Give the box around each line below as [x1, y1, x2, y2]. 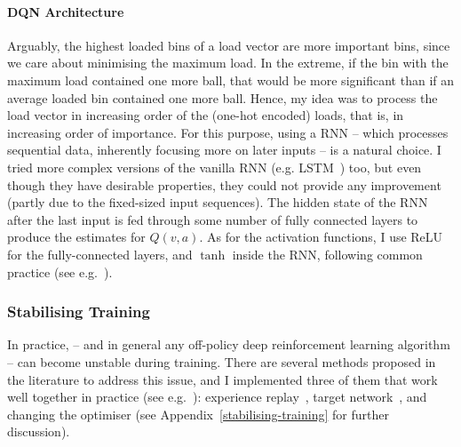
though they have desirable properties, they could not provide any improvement [7, 175, 441, 194]
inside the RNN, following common [232, 244, 423, 263]
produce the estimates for [7, 227, 146, 246]
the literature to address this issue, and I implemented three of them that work [7, 370, 438, 388]
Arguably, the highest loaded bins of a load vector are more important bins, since [7, 36, 450, 54]
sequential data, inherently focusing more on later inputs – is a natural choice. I [7, 140, 441, 159]
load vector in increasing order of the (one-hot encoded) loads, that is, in [7, 106, 404, 124]
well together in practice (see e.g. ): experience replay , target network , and [7, 387, 427, 406]
